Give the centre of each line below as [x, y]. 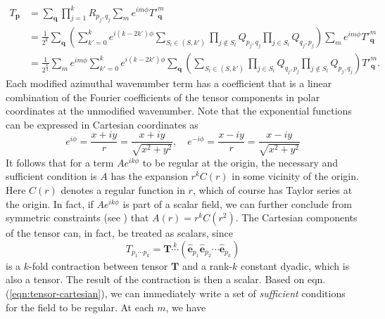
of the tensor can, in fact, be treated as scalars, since [119, 233]
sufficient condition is [51, 176]
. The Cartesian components [296, 217]
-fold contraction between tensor [99, 265]
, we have [186, 307]
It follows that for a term [60, 162]
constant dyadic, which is [295, 265]
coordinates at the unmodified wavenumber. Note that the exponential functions [179, 111]
